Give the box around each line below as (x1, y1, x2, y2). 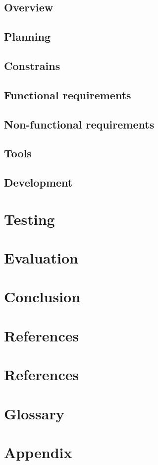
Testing (4, 208, 55, 229)
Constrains (4, 58, 60, 73)
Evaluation (4, 248, 78, 268)
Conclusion (4, 286, 81, 307)
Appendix (4, 442, 72, 462)
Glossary (4, 403, 64, 423)
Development (4, 175, 73, 190)
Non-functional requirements (4, 116, 155, 132)
